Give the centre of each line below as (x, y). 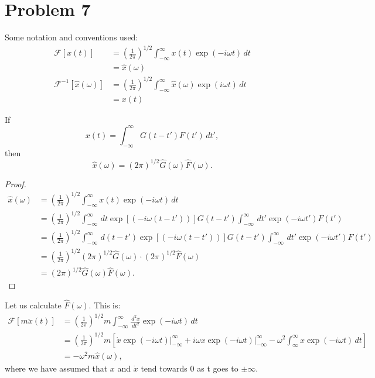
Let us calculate (33, 305)
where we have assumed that (56, 368)
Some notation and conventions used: (71, 37)
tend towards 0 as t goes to (190, 368)
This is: (107, 305)
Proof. (16, 183)
